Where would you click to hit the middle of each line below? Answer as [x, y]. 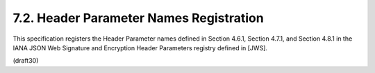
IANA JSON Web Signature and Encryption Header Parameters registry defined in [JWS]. [140, 48]
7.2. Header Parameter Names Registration [138, 18]
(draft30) [26, 61]
